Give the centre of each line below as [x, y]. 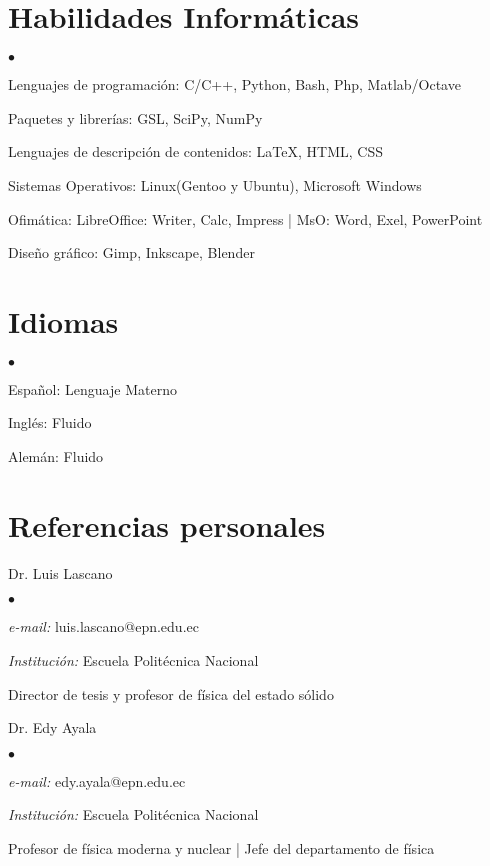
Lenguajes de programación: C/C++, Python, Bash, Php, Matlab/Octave [234, 84]
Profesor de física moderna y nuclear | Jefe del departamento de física [221, 847]
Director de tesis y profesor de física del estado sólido [171, 693]
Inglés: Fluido [50, 422]
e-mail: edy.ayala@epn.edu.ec [97, 780]
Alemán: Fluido [56, 456]
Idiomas [63, 320]
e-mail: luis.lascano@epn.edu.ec [103, 626]
